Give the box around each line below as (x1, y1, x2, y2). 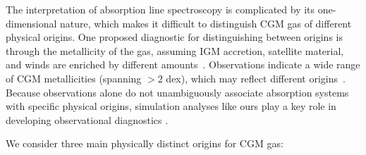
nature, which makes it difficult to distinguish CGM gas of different (60, 15, 352, 30)
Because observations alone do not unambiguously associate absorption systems (6, 85, 349, 99)
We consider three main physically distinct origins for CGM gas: (6, 136, 283, 151)
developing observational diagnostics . (6, 112, 169, 127)
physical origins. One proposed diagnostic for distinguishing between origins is (6, 30, 343, 44)
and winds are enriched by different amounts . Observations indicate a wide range (6, 57, 360, 72)
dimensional (6, 15, 57, 30)
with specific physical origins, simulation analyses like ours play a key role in (6, 99, 336, 113)
